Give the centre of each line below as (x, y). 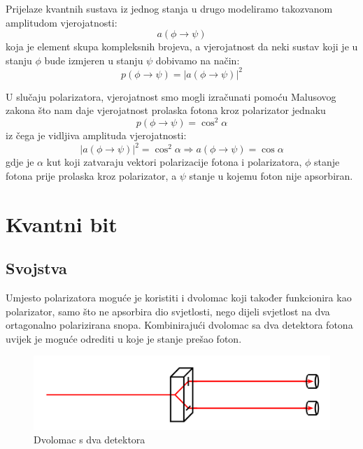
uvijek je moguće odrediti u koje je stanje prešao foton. (124, 338)
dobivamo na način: (198, 60)
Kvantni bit (62, 223)
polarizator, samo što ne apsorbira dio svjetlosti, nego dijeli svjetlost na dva (168, 311)
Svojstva (36, 268)
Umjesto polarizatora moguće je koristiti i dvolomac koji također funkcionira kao (179, 297)
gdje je (20, 162)
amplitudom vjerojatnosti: (62, 22)
